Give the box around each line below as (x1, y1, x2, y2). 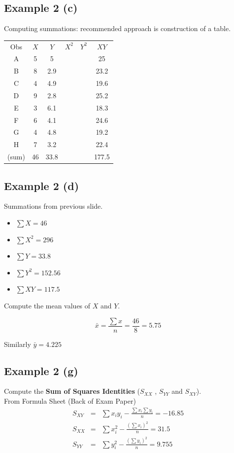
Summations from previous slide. (4, 201, 103, 211)
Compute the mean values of (4, 301, 91, 310)
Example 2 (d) (4, 178, 79, 193)
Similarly (4, 339, 31, 349)
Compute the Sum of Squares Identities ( (4, 386, 140, 396)
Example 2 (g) (4, 363, 78, 378)
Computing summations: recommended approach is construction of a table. (4, 23, 231, 34)
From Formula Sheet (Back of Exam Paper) (4, 396, 136, 406)
